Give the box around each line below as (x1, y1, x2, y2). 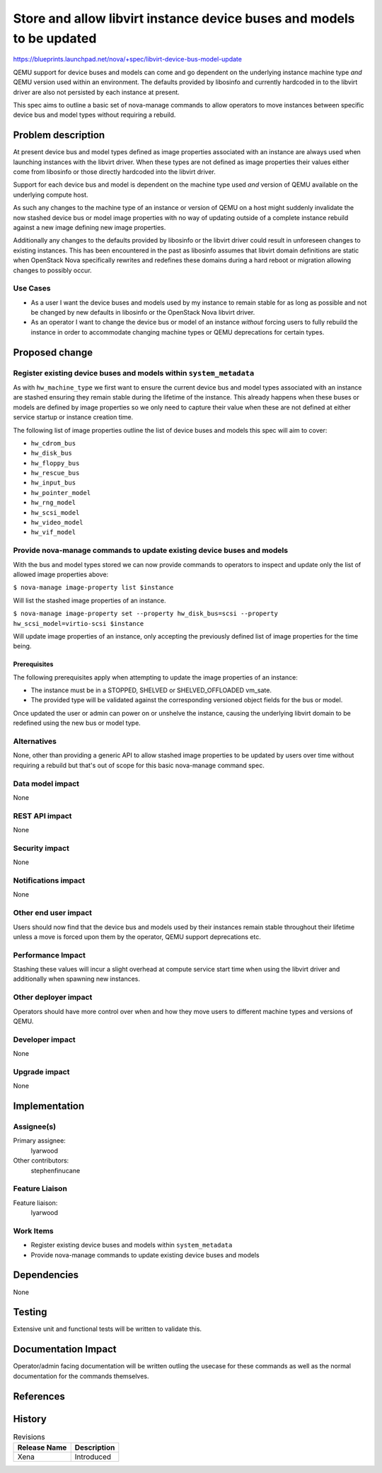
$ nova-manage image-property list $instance (13, 583, 174, 592)
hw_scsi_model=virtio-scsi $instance (13, 619, 144, 627)
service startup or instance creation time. (13, 413, 134, 421)
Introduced (74, 1452, 112, 1462)
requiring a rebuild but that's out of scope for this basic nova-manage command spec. (13, 761, 265, 769)
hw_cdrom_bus (30, 439, 76, 447)
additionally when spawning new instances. (13, 974, 141, 983)
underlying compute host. (13, 190, 88, 199)
